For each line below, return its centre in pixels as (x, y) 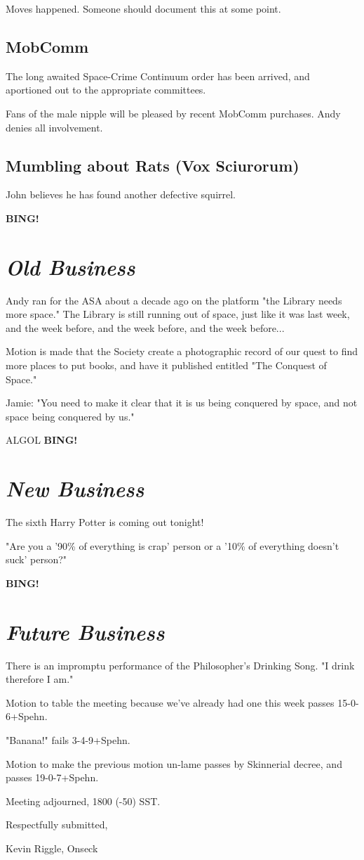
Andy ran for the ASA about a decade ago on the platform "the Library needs (174, 300)
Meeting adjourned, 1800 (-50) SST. (83, 801)
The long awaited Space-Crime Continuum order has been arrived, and (158, 76)
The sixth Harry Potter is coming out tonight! (105, 522)
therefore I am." (40, 679)
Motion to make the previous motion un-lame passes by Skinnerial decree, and (174, 763)
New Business (75, 489)
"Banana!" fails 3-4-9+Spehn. (68, 740)
